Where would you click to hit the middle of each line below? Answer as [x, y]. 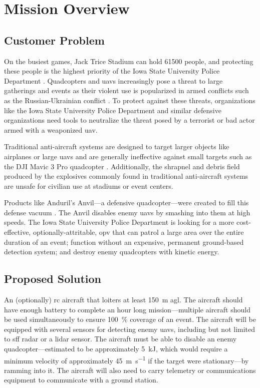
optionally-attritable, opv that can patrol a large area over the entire [138, 232]
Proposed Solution [53, 279]
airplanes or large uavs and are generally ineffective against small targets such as [128, 156]
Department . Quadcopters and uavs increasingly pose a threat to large [113, 80]
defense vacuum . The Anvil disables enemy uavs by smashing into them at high [127, 212]
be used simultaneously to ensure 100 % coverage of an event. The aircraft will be [130, 319]
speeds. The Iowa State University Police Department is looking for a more [119, 222]
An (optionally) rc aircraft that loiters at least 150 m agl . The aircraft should [123, 300]
